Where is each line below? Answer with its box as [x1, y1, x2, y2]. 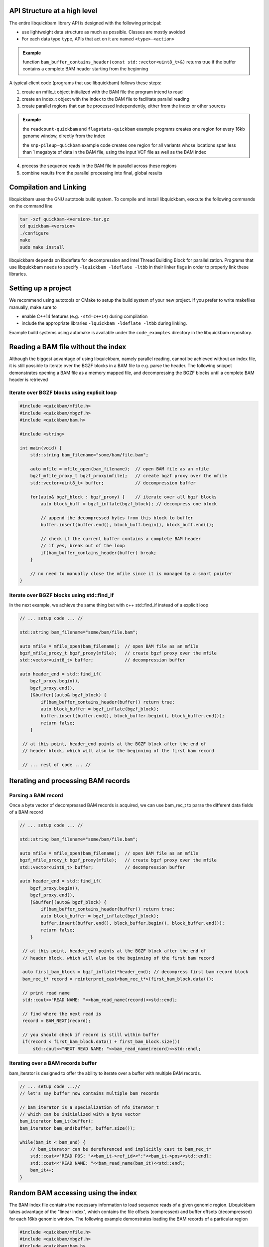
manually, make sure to [9, 304, 57, 310]
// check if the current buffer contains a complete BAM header [40, 536, 201, 541]
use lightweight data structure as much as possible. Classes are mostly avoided [21, 29, 185, 35]
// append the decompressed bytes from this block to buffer [40, 515, 193, 521]
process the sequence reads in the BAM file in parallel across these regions [21, 163, 177, 169]
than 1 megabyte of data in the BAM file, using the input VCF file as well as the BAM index [22, 149, 206, 155]
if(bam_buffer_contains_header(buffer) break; [40, 550, 156, 556]
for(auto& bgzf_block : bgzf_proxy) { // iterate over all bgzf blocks [30, 494, 217, 500]
